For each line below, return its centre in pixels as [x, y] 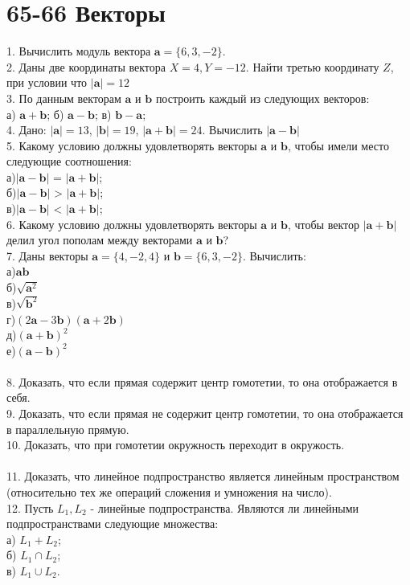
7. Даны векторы [47, 255]
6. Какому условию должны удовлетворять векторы [132, 224]
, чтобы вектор [323, 224]
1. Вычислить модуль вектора [79, 51]
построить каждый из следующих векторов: [262, 98]
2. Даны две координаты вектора [86, 66]
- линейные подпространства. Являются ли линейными [225, 507]
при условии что [47, 82]
